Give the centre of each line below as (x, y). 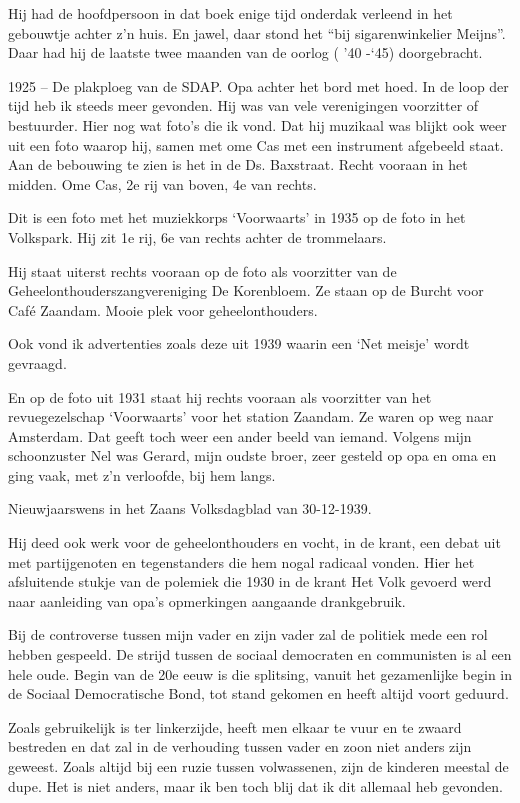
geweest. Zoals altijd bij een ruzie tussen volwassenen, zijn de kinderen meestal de (258, 766)
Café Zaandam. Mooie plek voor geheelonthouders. (163, 309)
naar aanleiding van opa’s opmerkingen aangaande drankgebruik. (207, 600)
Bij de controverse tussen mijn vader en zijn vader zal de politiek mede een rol (248, 634)
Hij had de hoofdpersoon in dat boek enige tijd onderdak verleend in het (230, 13)
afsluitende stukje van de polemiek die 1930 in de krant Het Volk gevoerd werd (250, 581)
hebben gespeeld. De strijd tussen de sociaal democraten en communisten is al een (260, 654)
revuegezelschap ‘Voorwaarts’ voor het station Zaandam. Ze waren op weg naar (251, 416)
